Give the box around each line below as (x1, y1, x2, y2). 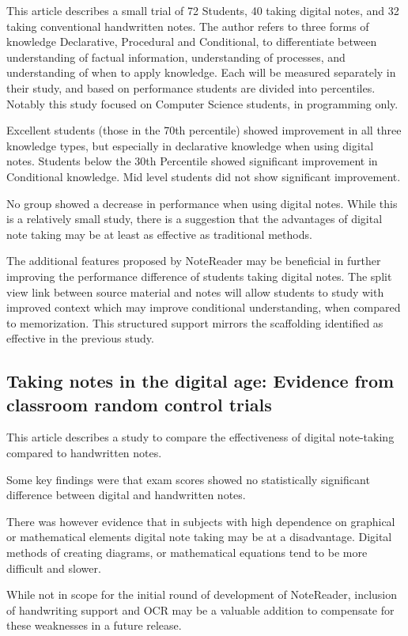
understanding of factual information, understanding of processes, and (6, 48, 346, 65)
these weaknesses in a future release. (6, 617, 182, 634)
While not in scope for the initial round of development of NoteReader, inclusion (6, 586, 398, 603)
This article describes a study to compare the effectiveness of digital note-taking (6, 429, 395, 445)
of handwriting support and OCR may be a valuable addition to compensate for (6, 601, 395, 618)
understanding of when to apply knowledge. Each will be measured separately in (6, 64, 396, 81)
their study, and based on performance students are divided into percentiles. (6, 79, 376, 96)
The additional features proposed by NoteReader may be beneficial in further (6, 252, 381, 269)
